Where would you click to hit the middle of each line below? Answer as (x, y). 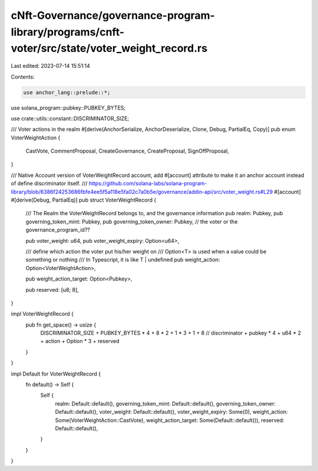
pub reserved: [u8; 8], (52, 289)
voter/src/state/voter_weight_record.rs (109, 49)
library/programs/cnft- (68, 32)
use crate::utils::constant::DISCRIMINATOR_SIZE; (70, 118)
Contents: (23, 77)
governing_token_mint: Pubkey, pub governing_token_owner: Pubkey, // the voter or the (132, 222)
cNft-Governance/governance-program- (113, 15)
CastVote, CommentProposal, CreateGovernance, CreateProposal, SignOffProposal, (127, 151)
